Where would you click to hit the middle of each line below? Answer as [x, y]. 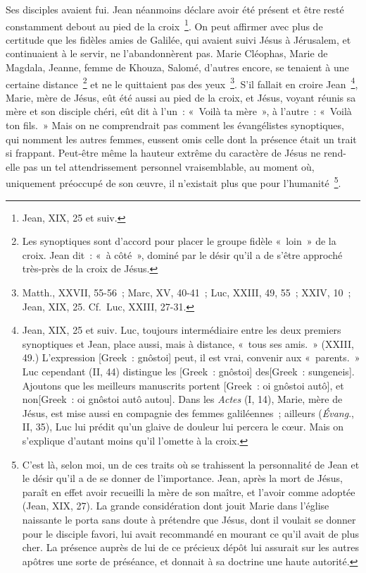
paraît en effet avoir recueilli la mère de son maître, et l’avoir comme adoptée [189, 491]
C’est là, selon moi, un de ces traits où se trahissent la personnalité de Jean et [191, 464]
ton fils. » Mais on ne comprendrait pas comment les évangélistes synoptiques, [175, 125]
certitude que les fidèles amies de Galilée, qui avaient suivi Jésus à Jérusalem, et [178, 39]
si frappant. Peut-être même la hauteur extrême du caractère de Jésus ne [163, 153]
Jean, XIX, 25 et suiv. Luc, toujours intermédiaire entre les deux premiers [182, 330]
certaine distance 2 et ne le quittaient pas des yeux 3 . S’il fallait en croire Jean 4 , [182, 83]
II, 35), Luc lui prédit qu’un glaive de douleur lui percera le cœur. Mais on [183, 427]
